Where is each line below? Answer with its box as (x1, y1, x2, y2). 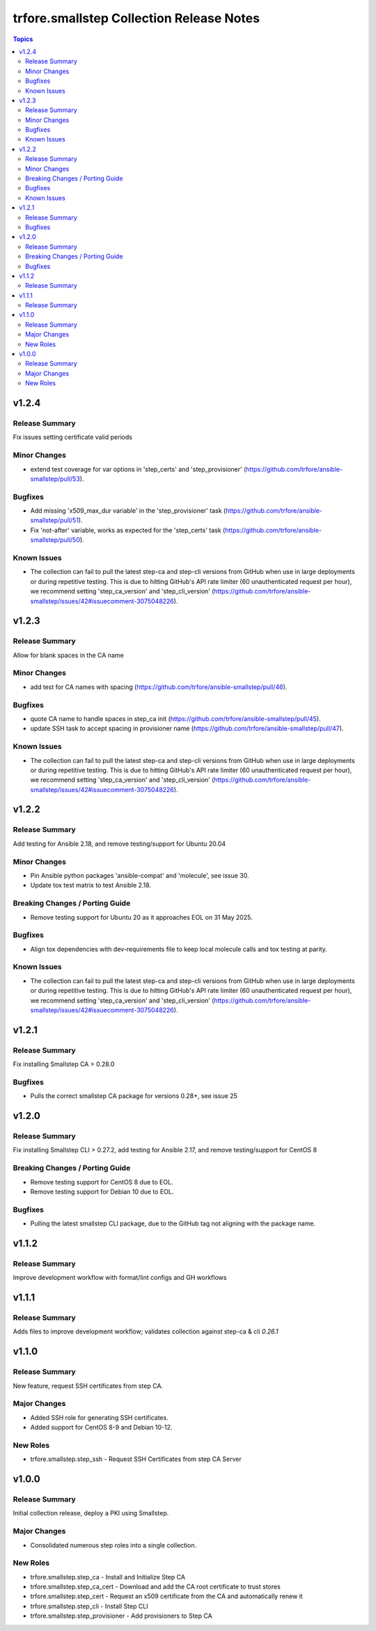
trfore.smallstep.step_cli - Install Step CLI (30, 1602, 149, 1610)
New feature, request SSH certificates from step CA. (13, 1382, 164, 1390)
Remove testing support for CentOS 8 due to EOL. (30, 1177, 173, 1186)
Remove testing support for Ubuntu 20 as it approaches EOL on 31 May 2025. (30, 913, 253, 921)
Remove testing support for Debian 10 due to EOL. (30, 1187, 174, 1196)
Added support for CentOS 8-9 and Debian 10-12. (30, 1423, 173, 1432)
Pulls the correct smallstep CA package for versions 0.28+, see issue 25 (30, 1092, 238, 1100)
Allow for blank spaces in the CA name (13, 651, 125, 659)
